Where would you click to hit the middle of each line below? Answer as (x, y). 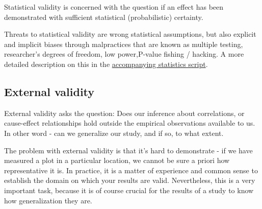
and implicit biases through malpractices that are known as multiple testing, (124, 44)
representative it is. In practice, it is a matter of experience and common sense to (131, 170)
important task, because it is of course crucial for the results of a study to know (129, 190)
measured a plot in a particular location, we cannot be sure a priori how (117, 160)
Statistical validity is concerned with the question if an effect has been (114, 7)
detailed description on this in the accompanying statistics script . (106, 64)
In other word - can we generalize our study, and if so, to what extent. (114, 133)
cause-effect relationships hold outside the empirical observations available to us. (130, 123)
